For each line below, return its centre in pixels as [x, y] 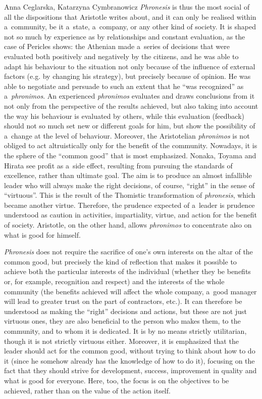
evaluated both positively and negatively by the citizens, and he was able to [121, 56]
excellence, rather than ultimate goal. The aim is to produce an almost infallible [128, 175]
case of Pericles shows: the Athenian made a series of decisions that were [117, 46]
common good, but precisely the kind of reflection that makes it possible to [120, 261]
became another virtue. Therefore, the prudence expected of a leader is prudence [129, 205]
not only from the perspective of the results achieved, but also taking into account [131, 105]
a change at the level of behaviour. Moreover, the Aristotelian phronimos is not [127, 135]
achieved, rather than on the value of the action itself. [87, 390]
